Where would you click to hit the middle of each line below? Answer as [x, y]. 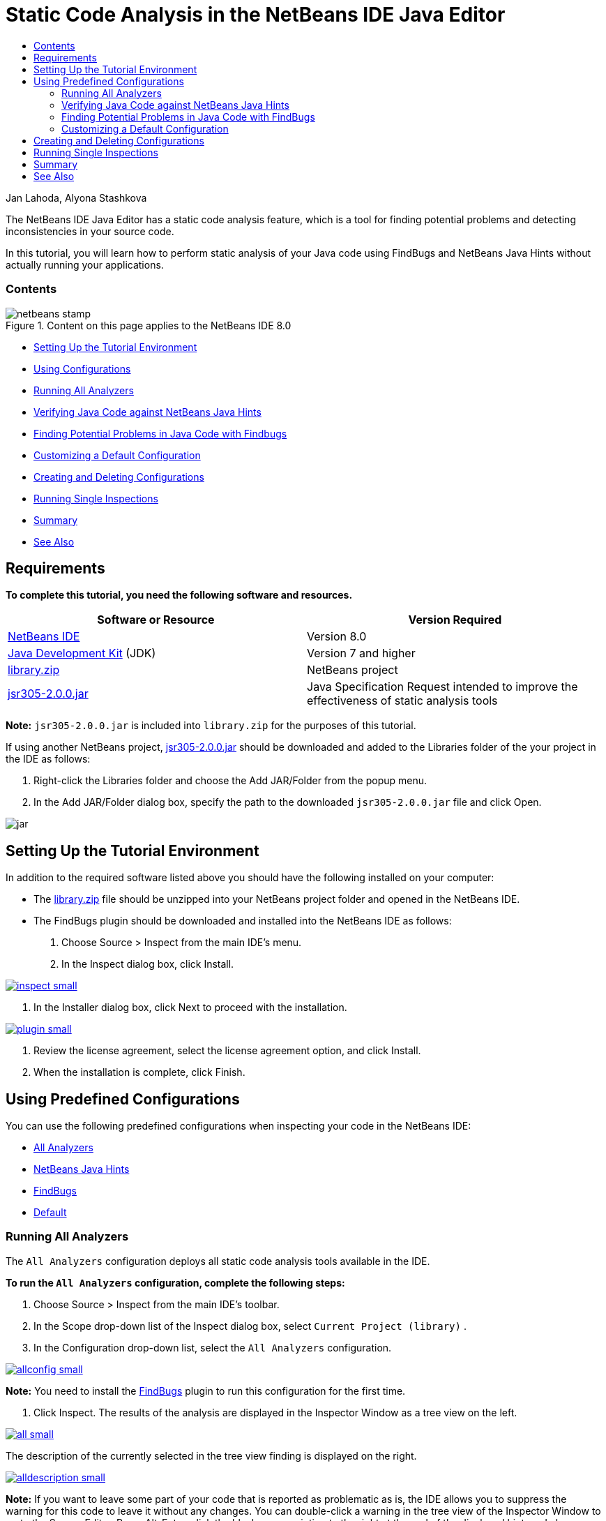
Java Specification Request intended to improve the [442, 687]
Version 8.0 [337, 637]
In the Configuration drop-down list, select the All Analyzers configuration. [213, 1347]
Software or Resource [156, 620]
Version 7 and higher [361, 653]
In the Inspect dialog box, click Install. [148, 964]
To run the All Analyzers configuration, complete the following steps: [175, 1282]
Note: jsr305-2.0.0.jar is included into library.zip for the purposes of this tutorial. [211, 726]
